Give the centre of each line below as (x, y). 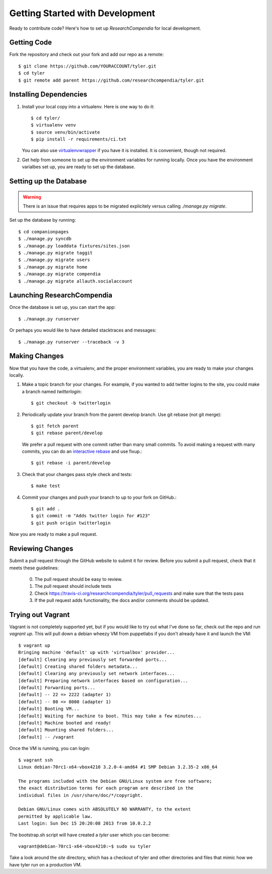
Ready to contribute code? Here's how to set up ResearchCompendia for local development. (105, 28)
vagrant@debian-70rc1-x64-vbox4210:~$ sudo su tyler (85, 846)
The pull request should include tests (73, 586)
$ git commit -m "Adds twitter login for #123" (91, 516)
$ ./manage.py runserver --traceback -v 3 (72, 342)
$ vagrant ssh (36, 760)
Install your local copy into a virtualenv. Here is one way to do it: (88, 106)
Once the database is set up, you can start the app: (62, 307)
